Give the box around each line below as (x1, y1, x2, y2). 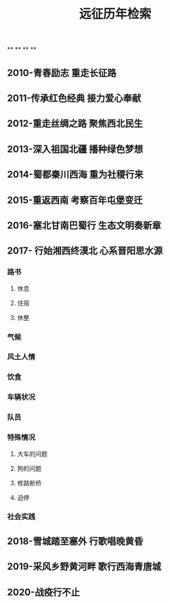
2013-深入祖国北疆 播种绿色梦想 (7, 143, 143, 155)
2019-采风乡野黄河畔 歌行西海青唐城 (7, 561, 161, 572)
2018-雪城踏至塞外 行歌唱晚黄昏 (7, 535, 143, 547)
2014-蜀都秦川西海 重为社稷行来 (7, 169, 144, 180)
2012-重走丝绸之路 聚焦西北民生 (7, 118, 143, 130)
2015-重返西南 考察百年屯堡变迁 (7, 194, 143, 206)
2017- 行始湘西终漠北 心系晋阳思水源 (7, 245, 163, 257)
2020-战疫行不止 (7, 586, 80, 598)
